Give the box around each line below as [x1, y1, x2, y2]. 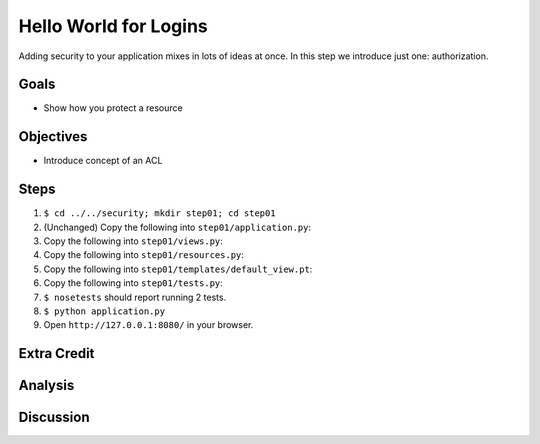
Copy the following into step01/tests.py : [43, 277, 224, 289]
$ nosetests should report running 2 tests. [43, 291, 227, 303]
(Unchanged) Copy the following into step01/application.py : [43, 221, 312, 233]
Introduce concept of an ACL [43, 155, 163, 167]
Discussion [18, 409, 90, 426]
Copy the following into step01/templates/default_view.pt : [43, 263, 313, 275]
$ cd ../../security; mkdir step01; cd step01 [43, 208, 276, 219]
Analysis [18, 377, 75, 394]
